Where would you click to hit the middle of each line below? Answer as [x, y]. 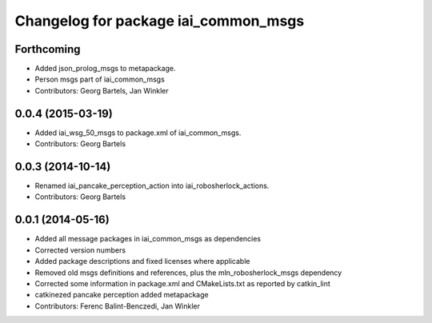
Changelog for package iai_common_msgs [160, 21]
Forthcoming [48, 49]
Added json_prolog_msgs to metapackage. [105, 69]
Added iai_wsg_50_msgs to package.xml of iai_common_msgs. [138, 133]
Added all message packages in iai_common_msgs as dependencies [148, 239]
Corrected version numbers [80, 250]
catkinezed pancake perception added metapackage [122, 295]
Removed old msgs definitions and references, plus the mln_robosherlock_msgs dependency [188, 273]
